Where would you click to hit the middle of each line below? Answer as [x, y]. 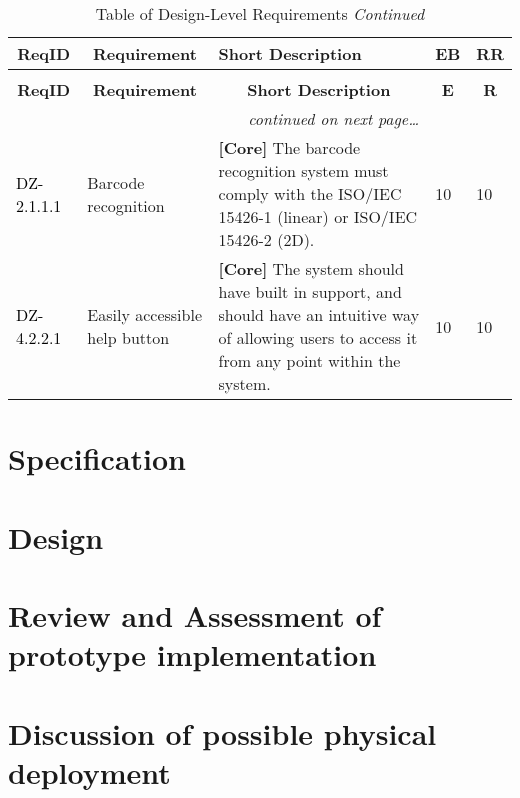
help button [128, 337]
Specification [97, 458]
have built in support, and [310, 291]
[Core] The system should [311, 268]
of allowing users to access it [318, 337]
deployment [89, 771]
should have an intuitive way [319, 314]
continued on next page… [334, 118]
